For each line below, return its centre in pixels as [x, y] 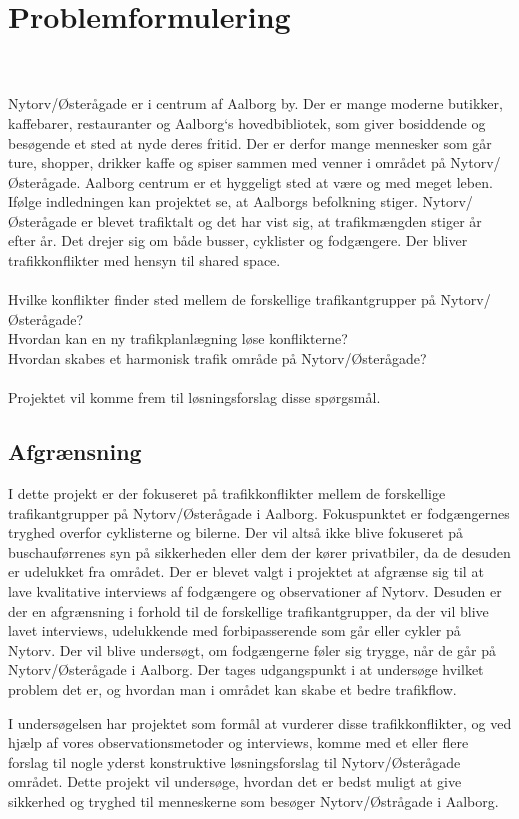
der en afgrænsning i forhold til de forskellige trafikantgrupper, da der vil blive [248, 610]
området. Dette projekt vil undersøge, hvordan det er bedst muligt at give [235, 781]
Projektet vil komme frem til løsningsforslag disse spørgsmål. [194, 397]
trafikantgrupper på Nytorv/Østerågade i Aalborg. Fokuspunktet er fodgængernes [259, 512]
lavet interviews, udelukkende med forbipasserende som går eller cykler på [234, 630]
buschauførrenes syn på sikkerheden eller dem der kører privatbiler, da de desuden [259, 551]
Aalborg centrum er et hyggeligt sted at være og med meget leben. [289, 181]
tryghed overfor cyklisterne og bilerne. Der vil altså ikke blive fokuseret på [235, 532]
